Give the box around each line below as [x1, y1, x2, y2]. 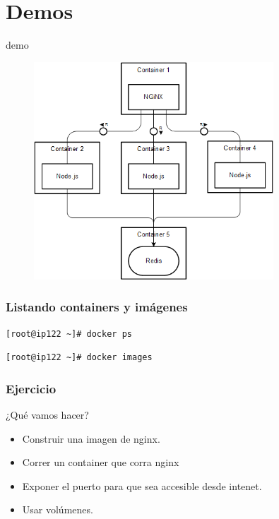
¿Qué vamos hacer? [6, 407, 89, 422]
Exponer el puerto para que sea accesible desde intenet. [22, 478, 262, 493]
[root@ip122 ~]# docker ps [6, 328, 132, 339]
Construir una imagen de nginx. [22, 431, 160, 446]
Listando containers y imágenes [6, 298, 188, 316]
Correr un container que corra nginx [22, 455, 179, 470]
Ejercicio [6, 379, 57, 397]
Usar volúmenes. [22, 502, 93, 517]
